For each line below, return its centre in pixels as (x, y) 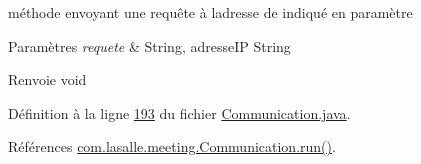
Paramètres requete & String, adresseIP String (149, 45)
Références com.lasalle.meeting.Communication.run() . (172, 146)
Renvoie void (47, 79)
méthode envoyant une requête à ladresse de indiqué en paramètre (210, 12)
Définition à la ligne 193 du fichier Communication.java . (179, 112)
